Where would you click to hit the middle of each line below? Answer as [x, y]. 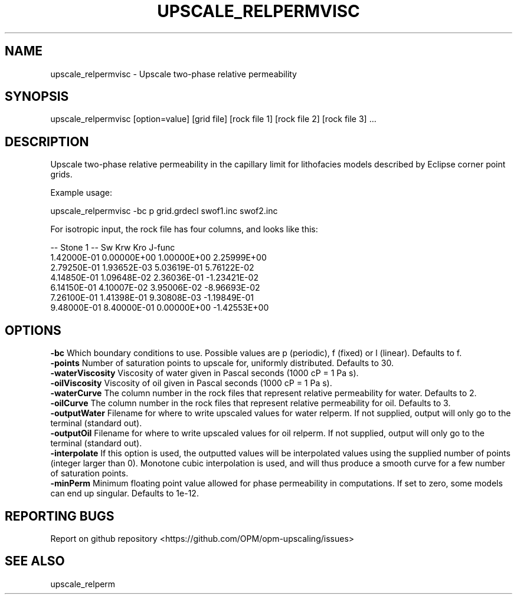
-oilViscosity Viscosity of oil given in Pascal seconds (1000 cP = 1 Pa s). [191, 383]
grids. [61, 175]
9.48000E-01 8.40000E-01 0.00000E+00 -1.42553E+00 [160, 308]
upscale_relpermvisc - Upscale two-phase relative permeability [174, 74]
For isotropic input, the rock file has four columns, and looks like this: [184, 229]
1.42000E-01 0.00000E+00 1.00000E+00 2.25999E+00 [158, 258]
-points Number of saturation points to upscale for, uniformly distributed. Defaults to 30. [222, 363]
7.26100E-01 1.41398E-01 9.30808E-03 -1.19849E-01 [152, 298]
